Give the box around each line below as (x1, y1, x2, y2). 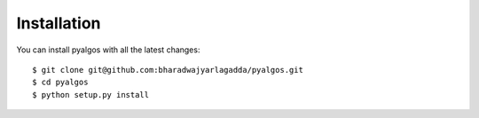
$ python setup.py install (32, 90, 150, 99)
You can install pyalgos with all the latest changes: (16, 44, 200, 55)
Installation (16, 13, 101, 33)
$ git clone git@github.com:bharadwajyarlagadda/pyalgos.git (32, 65, 303, 75)
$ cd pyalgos (32, 77, 89, 88)
